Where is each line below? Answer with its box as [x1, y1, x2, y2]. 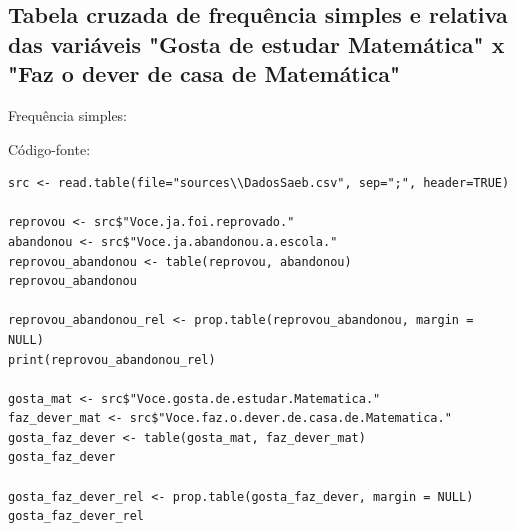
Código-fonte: [8, 138, 91, 159]
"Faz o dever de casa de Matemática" [8, 58, 401, 89]
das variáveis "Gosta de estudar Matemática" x [8, 28, 505, 59]
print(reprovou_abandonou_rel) [8, 352, 216, 367]
